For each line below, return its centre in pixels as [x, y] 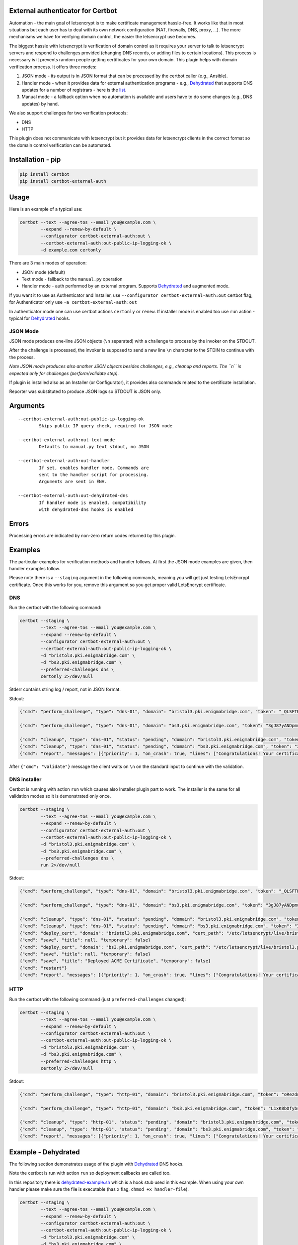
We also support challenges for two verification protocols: [69, 113]
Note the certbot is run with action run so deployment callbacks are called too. [90, 1173]
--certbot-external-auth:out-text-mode [67, 440]
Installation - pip [35, 159]
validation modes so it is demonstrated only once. [60, 796]
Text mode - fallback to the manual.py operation [72, 279]
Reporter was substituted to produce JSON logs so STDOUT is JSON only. [85, 391]
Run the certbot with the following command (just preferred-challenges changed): [98, 999]
